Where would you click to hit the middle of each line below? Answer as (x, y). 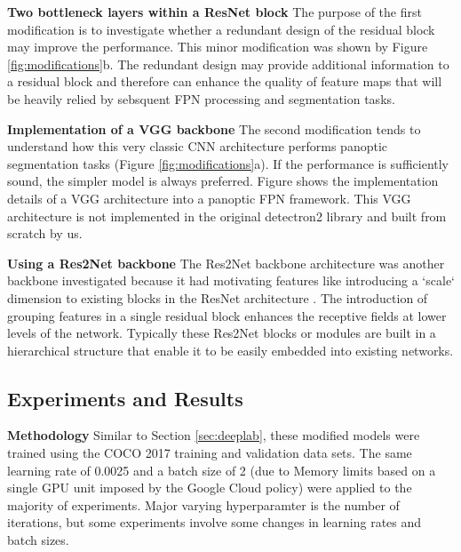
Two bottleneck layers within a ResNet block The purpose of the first (215, 12)
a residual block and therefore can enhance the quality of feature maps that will (225, 81)
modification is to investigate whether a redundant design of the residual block (221, 29)
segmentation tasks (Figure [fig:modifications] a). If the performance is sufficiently (228, 163)
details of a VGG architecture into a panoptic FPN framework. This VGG (209, 198)
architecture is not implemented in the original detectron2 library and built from (227, 216)
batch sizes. (38, 540)
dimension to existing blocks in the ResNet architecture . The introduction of (218, 297)
